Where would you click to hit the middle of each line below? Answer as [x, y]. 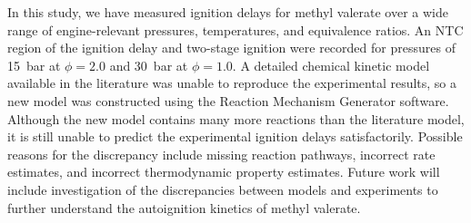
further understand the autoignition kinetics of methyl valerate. [184, 207]
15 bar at [34, 65]
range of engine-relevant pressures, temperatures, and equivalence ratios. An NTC [235, 29]
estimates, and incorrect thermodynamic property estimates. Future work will [224, 172]
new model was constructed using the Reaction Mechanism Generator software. [228, 100]
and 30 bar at [149, 65]
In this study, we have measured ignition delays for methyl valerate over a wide [228, 12]
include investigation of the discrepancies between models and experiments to [223, 189]
